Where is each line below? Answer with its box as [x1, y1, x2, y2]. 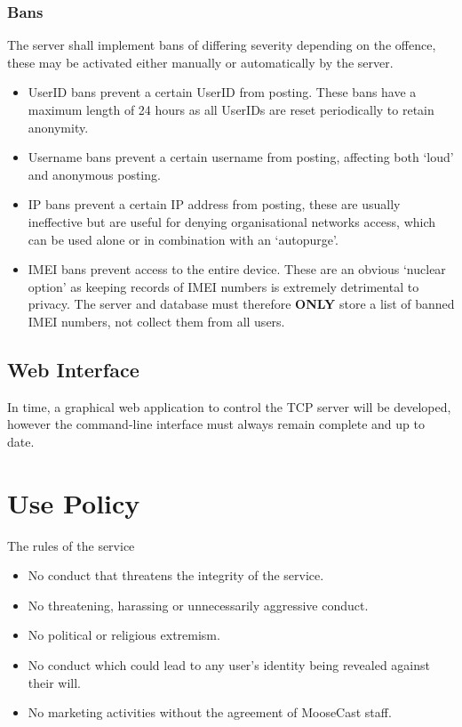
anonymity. [28, 117, 89, 136]
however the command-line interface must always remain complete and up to [7, 415, 425, 433]
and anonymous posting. [28, 165, 161, 183]
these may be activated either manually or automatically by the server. [7, 53, 394, 71]
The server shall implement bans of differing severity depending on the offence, [7, 36, 436, 54]
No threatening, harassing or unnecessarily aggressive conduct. [28, 595, 369, 614]
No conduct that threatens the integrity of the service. [28, 566, 324, 585]
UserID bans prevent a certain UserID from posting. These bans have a [28, 83, 417, 101]
